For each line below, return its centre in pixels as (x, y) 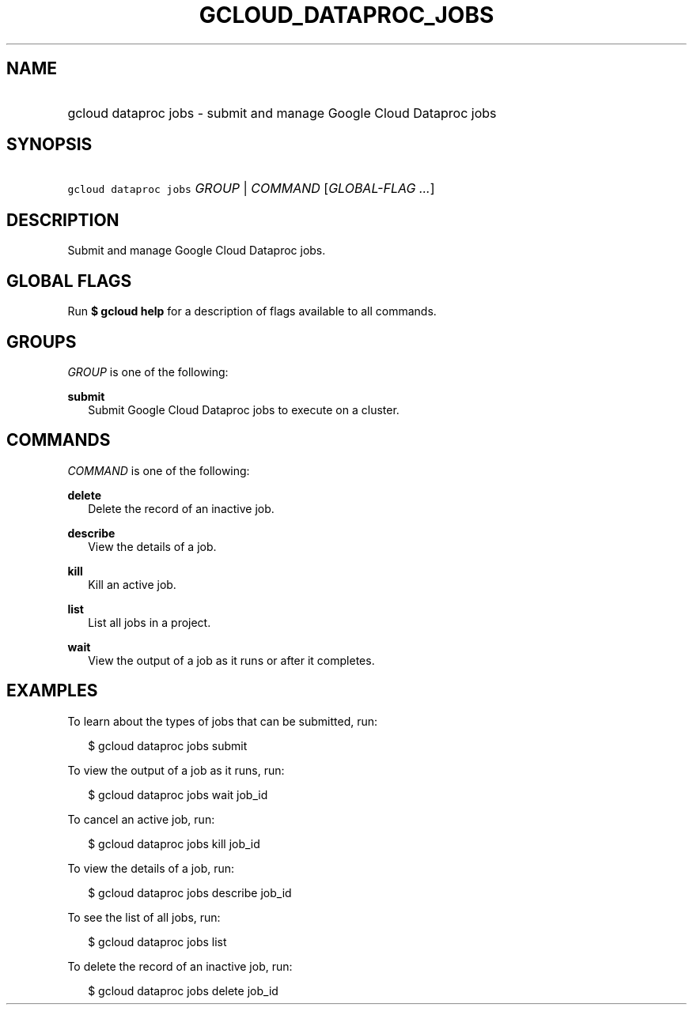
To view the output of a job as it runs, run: (176, 770)
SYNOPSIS (49, 145)
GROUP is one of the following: (148, 372)
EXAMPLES (52, 691)
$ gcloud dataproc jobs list (157, 941)
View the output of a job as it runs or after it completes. (231, 660)
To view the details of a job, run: (151, 868)
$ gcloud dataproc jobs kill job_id (174, 843)
